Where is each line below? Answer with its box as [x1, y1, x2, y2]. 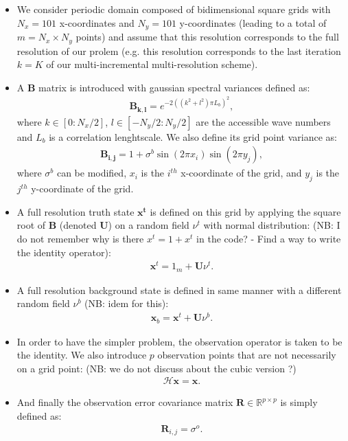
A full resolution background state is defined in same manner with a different [16, 282, 342, 297]
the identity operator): [16, 245, 111, 259]
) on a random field [108, 218, 189, 232]
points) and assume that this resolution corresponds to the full [76, 30, 339, 44]
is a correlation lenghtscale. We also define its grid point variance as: [49, 129, 337, 144]
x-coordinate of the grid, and [181, 166, 302, 180]
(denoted [59, 218, 97, 232]
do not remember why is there [16, 231, 144, 246]
